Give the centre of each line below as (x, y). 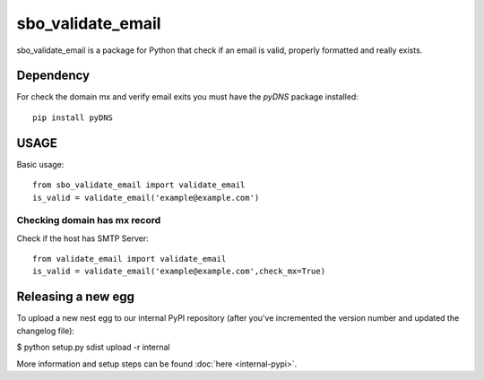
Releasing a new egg (75, 297)
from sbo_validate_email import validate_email (139, 185)
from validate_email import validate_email (130, 259)
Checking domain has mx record (89, 220)
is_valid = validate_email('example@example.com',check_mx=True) (179, 272)
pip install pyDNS (73, 117)
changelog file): (46, 331)
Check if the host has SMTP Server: (83, 238)
